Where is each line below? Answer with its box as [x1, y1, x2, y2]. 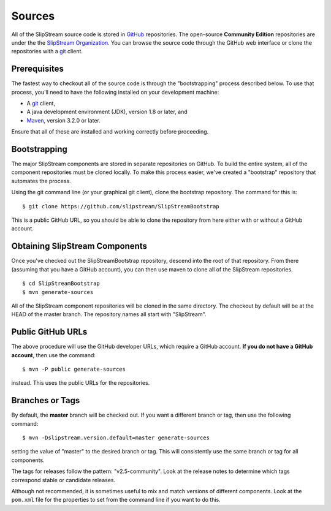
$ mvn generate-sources [22, 289, 94, 295]
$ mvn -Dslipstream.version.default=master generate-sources [22, 434, 210, 441]
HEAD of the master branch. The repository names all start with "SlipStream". [11, 311, 207, 318]
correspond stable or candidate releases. [11, 476, 116, 483]
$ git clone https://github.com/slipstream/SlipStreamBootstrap [22, 203, 220, 210]
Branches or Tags [11, 395, 80, 406]
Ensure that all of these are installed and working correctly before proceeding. [11, 128, 209, 135]
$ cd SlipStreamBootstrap [22, 280, 101, 287]
